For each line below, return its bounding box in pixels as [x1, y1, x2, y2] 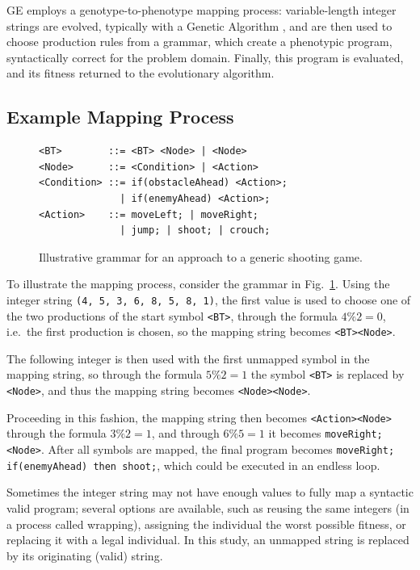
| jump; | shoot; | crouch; [120, 224, 271, 237]
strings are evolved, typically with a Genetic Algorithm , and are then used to [6, 17, 393, 34]
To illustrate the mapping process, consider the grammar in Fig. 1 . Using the [6, 275, 390, 292]
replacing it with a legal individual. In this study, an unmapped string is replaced [6, 531, 409, 548]
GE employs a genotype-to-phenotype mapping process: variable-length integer [6, 2, 397, 18]
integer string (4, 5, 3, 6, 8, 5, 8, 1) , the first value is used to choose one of [6, 291, 411, 308]
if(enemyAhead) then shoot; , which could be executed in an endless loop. [6, 456, 380, 473]
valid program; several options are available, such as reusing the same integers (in [6, 500, 409, 517]
